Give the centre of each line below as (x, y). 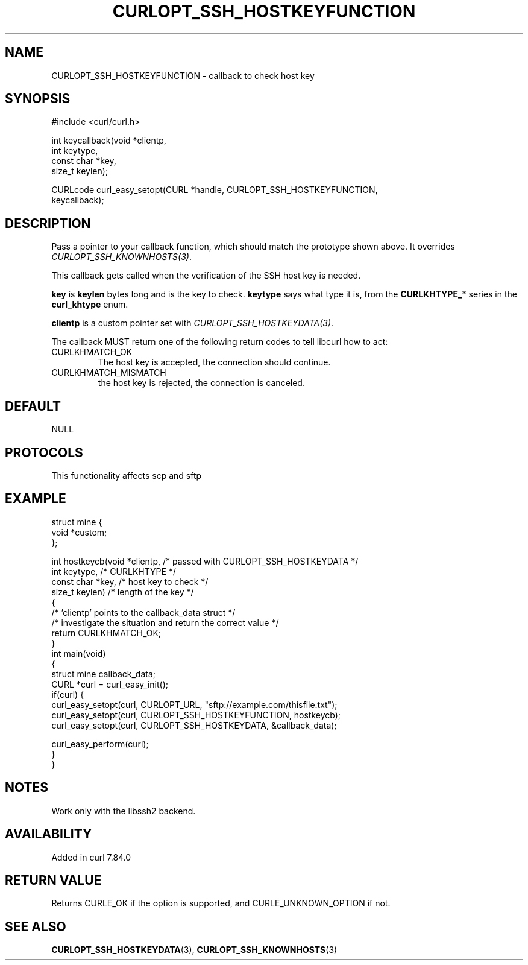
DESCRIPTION (48, 223)
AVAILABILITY (49, 834)
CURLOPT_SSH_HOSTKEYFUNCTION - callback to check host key (183, 75)
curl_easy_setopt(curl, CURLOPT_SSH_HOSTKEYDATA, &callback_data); (194, 725)
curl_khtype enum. (90, 305)
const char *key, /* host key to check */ (130, 581)
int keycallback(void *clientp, (109, 141)
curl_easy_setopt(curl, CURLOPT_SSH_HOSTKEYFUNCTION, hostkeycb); (196, 715)
